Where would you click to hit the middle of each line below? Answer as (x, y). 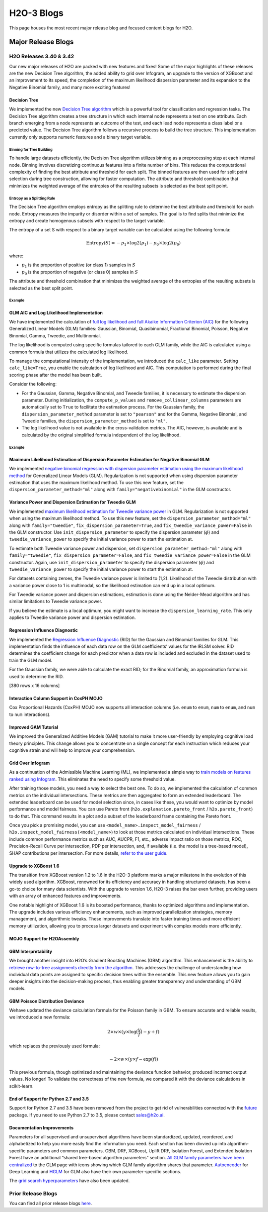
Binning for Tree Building (31, 149)
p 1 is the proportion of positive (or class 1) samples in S (79, 265)
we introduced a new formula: (40, 1017)
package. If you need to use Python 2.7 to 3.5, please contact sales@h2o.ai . (87, 1115)
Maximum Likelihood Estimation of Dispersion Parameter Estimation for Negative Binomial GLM (109, 459)
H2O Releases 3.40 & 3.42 (42, 56)
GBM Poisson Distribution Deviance (47, 1001)
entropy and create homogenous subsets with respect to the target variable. (87, 220)
